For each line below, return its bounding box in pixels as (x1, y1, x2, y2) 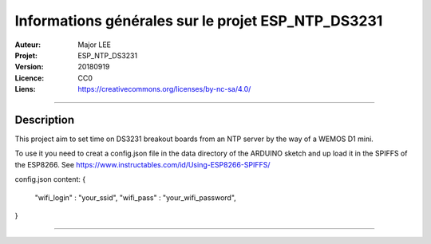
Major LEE (77, 40, 112, 49)
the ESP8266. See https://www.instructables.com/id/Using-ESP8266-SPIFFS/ (14, 159, 271, 169)
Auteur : (14, 40, 42, 49)
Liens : (14, 85, 36, 94)
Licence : (14, 73, 45, 83)
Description (14, 112, 75, 127)
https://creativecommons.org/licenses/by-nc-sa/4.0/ (77, 85, 251, 94)
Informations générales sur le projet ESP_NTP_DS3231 (14, 12, 383, 30)
